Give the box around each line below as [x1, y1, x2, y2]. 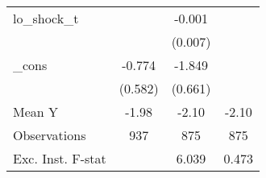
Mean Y [13, 102, 59, 121]
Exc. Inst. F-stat [13, 149, 106, 168]
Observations [13, 126, 86, 144]
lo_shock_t [13, 9, 79, 27]
